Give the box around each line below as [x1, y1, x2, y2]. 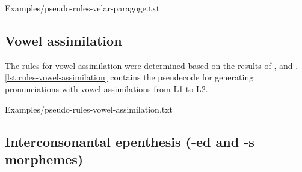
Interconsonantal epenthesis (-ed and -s [5, 132, 254, 150]
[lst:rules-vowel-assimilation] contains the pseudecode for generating [5, 71, 254, 83]
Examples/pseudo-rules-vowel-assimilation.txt [5, 102, 173, 115]
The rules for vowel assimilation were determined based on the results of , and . [5, 59, 298, 71]
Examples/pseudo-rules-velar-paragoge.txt [5, 2, 160, 14]
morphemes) [5, 149, 84, 168]
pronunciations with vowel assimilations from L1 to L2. [5, 82, 208, 95]
